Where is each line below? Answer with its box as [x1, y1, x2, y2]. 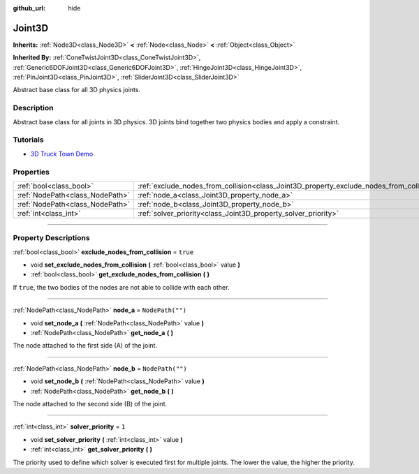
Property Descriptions [13, 233, 90, 243]
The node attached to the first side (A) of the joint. [13, 341, 157, 350]
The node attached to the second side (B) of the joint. [13, 399, 168, 408]
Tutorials [13, 135, 45, 145]
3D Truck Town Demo [30, 149, 94, 158]
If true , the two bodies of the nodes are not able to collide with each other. [13, 283, 230, 291]
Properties [13, 167, 50, 177]
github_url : [13, 4, 45, 12]
